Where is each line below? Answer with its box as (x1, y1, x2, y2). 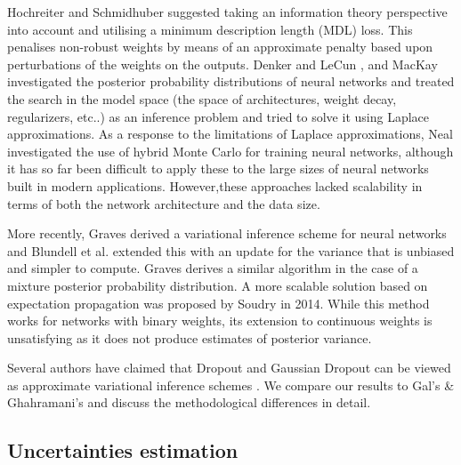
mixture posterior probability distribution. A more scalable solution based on (7, 276, 428, 294)
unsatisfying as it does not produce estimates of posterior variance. (7, 328, 372, 347)
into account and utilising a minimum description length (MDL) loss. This (7, 20, 413, 38)
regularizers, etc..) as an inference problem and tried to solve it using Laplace (7, 107, 429, 125)
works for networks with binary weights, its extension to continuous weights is (7, 311, 433, 330)
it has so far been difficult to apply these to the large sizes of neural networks (7, 159, 429, 178)
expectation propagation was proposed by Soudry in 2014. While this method (7, 293, 430, 312)
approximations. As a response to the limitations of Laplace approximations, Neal (7, 124, 453, 143)
